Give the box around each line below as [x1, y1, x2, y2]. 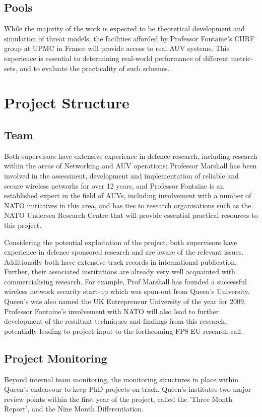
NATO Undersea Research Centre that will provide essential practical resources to [4, 210, 258, 220]
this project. [4, 219, 42, 230]
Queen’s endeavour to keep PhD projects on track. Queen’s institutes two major [4, 384, 251, 394]
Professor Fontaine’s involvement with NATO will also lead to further [4, 306, 219, 316]
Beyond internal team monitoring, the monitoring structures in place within [4, 374, 238, 384]
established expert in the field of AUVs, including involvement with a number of [4, 190, 251, 201]
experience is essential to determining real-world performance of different [4, 52, 229, 63]
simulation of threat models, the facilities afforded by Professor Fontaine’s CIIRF [4, 33, 255, 43]
